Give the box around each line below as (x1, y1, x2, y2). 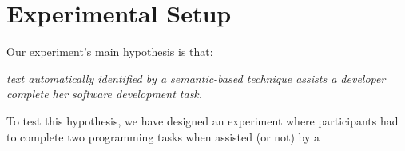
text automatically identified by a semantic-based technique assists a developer (6, 70, 386, 86)
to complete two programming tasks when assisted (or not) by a (6, 128, 320, 145)
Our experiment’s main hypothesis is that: (6, 43, 213, 60)
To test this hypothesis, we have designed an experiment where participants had (6, 112, 399, 129)
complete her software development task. (6, 85, 203, 102)
